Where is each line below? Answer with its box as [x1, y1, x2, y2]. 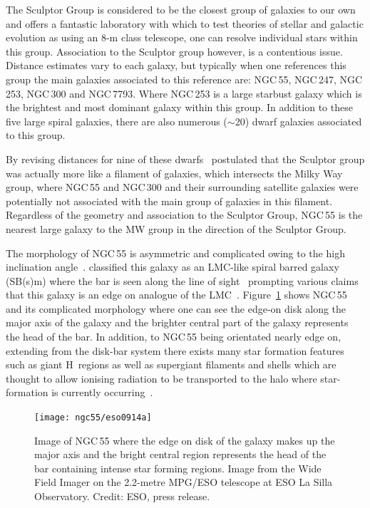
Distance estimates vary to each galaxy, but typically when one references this [6, 58, 346, 73]
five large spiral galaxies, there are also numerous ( [6, 113, 227, 128]
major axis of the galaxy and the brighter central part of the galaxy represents [6, 315, 349, 330]
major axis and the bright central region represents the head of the [34, 447, 327, 462]
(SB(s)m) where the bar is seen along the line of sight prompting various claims [6, 273, 359, 288]
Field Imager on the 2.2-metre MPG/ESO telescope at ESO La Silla [34, 475, 333, 489]
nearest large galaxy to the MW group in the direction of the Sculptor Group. [6, 221, 346, 236]
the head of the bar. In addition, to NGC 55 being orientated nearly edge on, [6, 329, 341, 344]
